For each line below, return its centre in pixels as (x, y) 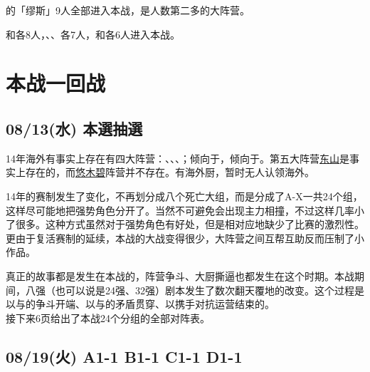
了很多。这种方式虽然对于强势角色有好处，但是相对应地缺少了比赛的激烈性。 (185, 224)
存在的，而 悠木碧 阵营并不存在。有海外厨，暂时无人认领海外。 (170, 172)
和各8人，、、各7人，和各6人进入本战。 (93, 34)
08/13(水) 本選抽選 (74, 128)
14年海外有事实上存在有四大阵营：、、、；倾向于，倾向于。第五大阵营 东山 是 (178, 158)
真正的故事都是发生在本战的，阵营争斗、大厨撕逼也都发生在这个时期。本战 (180, 275)
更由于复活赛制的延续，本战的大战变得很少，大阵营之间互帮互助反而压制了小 (185, 238)
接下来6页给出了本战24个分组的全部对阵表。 (108, 317)
